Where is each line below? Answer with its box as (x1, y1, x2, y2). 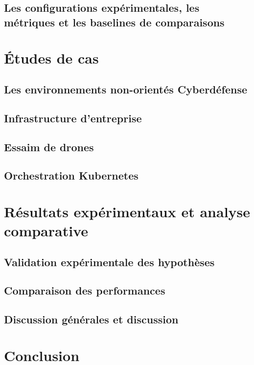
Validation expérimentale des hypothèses (4, 254, 215, 269)
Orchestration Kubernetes (4, 168, 139, 183)
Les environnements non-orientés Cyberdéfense (4, 81, 248, 96)
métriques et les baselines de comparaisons (4, 14, 225, 29)
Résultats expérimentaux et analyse (4, 201, 251, 221)
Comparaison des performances (4, 283, 165, 298)
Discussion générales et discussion (4, 312, 179, 327)
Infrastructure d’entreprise (4, 110, 142, 125)
